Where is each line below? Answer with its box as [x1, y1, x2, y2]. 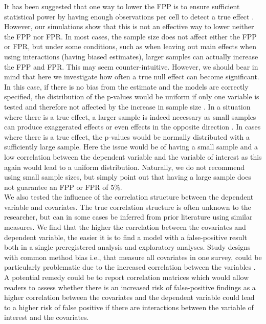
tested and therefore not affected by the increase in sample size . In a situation [4, 101, 251, 112]
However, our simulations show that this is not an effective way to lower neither [4, 21, 254, 32]
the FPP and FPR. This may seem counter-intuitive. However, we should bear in [4, 61, 258, 72]
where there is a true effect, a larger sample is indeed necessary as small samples [4, 111, 256, 122]
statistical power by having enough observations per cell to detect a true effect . [4, 11, 254, 21]
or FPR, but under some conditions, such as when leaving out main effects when [4, 41, 256, 52]
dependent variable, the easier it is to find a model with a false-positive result [4, 231, 247, 242]
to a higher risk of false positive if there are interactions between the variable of [4, 301, 254, 312]
